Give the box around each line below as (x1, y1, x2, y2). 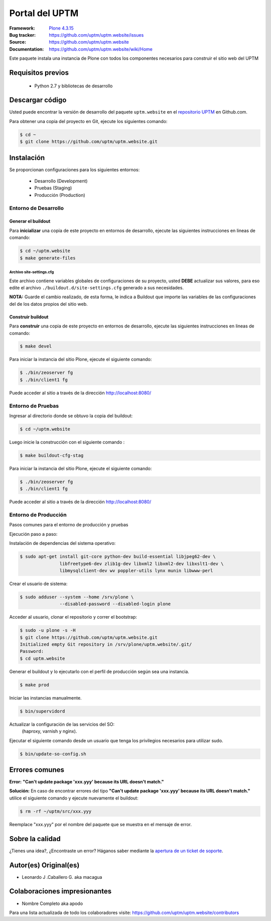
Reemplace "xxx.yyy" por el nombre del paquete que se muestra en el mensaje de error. (9, 821, 192, 827)
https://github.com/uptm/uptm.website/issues (49, 32, 144, 38)
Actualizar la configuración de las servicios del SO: (9, 721, 115, 727)
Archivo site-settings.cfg (9, 269, 54, 275)
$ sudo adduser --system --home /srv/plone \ (20, 594, 134, 600)
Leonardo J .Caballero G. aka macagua (22, 874, 102, 880)
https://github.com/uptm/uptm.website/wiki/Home (49, 46, 153, 52)
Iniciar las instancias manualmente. (9, 695, 82, 701)
